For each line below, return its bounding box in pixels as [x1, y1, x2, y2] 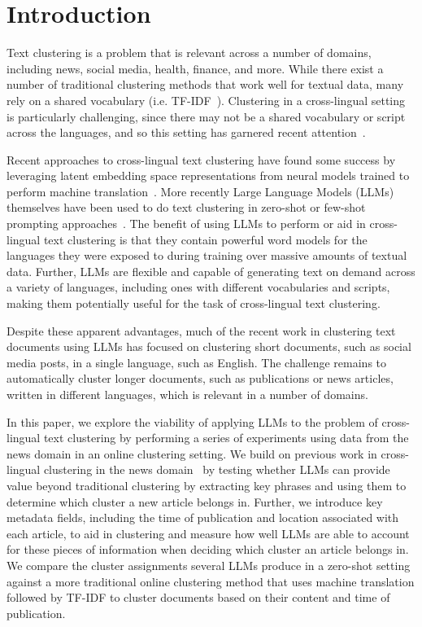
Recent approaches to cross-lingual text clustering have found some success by [7, 151, 396, 168]
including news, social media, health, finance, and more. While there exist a [7, 59, 384, 77]
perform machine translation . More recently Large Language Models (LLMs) [7, 182, 394, 199]
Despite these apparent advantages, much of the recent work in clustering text [7, 322, 396, 339]
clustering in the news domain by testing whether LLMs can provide [43, 461, 390, 478]
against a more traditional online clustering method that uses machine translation [7, 572, 415, 590]
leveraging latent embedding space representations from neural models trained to [7, 167, 410, 184]
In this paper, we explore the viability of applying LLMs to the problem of [7, 413, 378, 430]
